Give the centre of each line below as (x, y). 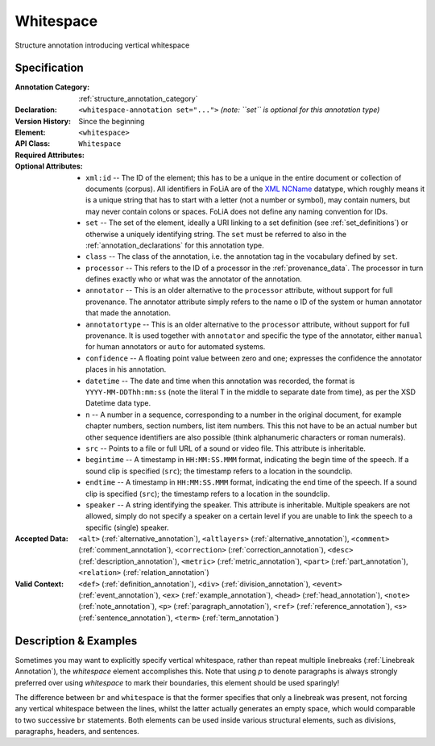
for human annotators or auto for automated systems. (176, 347)
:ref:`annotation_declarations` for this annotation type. (175, 245)
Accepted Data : (41, 539)
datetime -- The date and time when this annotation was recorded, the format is (220, 381)
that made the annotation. (128, 313)
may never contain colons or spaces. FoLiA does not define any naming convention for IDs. (237, 211)
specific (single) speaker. (127, 527)
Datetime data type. (118, 403)
